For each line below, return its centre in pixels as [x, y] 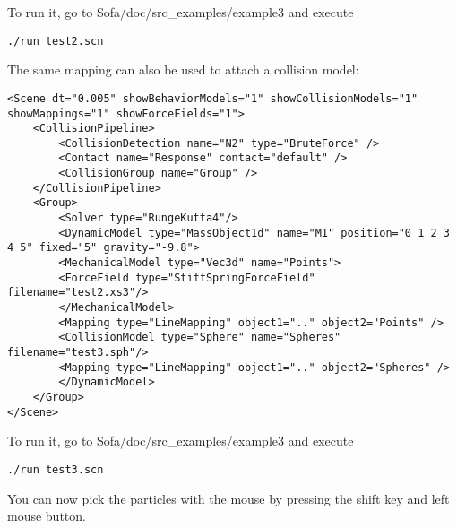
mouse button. [47, 516]
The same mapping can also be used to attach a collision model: [183, 69]
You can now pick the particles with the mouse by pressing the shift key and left [228, 498]
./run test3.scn [56, 469]
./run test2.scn [56, 41]
